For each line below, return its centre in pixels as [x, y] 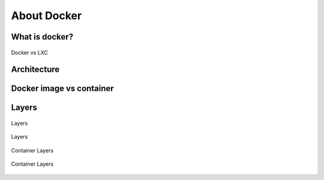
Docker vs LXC [29, 52]
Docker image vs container [62, 89]
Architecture [35, 70]
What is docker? [42, 37]
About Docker [46, 16]
